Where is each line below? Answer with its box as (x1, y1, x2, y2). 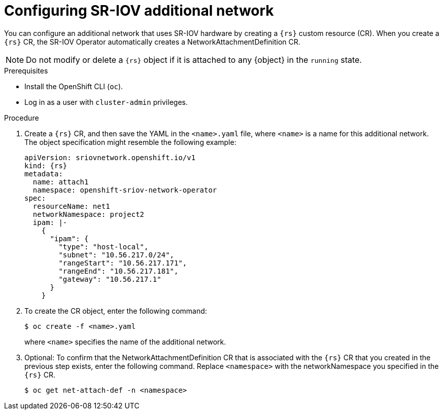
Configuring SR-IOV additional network (4, 2, 274, 19)
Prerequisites (4, 66, 48, 75)
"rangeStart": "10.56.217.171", (58, 258, 187, 267)
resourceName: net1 (32, 202, 110, 210)
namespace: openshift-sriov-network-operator (32, 185, 217, 194)
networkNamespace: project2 (32, 210, 145, 218)
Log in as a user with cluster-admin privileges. (24, 97, 188, 106)
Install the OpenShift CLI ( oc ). (24, 82, 123, 91)
